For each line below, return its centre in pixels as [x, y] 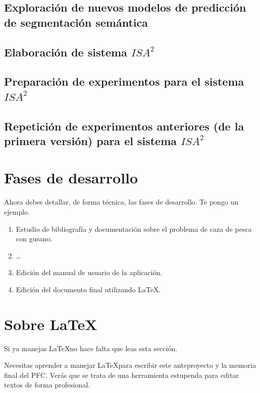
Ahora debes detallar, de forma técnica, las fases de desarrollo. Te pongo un [121, 202]
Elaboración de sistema [66, 52]
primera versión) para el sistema [91, 140]
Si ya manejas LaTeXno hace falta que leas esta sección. [91, 348]
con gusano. [34, 239]
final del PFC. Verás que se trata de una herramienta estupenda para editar [121, 375]
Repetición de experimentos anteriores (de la [124, 126]
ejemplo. [17, 212]
